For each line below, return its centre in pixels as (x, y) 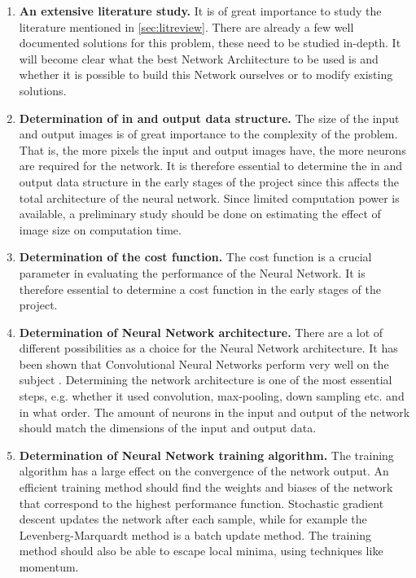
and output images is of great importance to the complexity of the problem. (208, 134)
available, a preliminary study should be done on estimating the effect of (200, 214)
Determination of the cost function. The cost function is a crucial (195, 257)
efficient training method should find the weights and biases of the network (206, 487)
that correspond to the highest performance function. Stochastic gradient (201, 503)
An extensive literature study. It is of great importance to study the (200, 11)
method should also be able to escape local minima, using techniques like (201, 551)
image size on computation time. (100, 229)
